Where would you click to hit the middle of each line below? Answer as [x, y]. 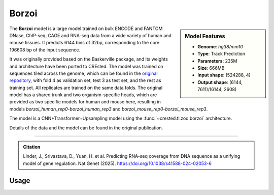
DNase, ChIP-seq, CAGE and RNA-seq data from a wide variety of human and [91, 35]
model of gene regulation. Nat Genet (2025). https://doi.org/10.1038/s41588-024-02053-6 [117, 163]
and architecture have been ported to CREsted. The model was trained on [86, 66]
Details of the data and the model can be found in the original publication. [86, 128]
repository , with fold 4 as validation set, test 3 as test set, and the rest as [85, 80]
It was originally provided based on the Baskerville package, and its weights [89, 59]
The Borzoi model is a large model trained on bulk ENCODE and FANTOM [86, 29]
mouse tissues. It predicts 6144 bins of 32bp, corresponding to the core [84, 43]
